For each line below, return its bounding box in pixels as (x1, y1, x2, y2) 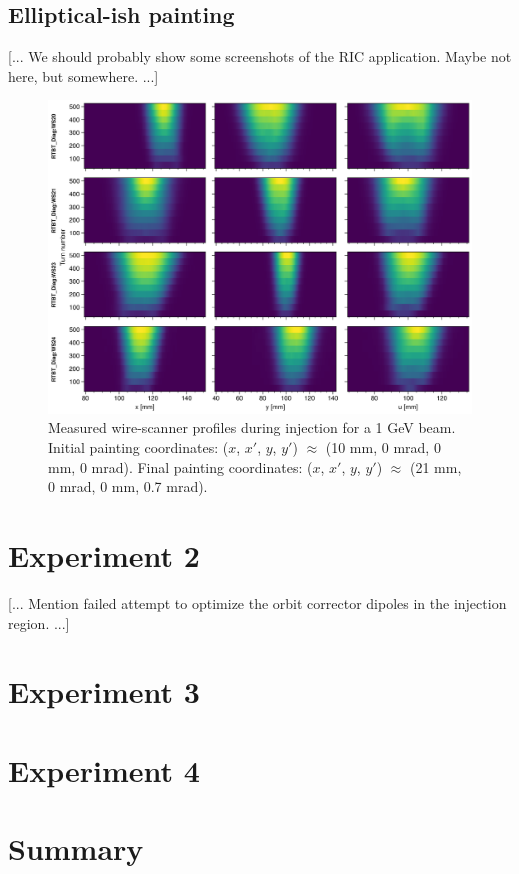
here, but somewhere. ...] (8, 65, 159, 86)
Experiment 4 (8, 749, 200, 790)
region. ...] (8, 612, 70, 633)
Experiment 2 (8, 534, 200, 575)
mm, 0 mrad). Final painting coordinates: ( (48, 456, 313, 477)
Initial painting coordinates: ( (48, 437, 229, 458)
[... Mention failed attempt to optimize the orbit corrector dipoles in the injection (8, 592, 507, 613)
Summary (8, 828, 144, 869)
